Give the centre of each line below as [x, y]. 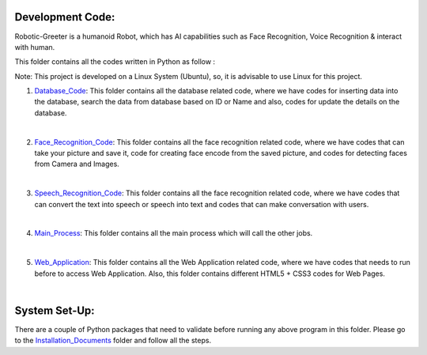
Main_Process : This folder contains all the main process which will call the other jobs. [174, 233]
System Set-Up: [55, 310]
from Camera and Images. [77, 164]
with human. [35, 47]
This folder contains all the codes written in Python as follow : [115, 62]
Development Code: [65, 17]
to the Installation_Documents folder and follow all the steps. [113, 341]
